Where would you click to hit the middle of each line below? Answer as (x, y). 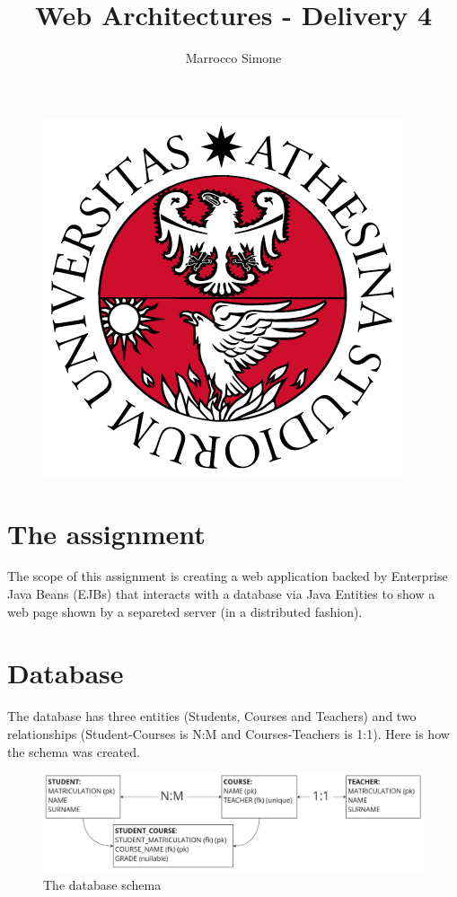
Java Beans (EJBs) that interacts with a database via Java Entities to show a (221, 594)
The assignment (106, 533)
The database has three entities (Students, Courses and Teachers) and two (212, 716)
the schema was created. (74, 751)
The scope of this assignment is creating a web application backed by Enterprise (228, 576)
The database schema (102, 885)
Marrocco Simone (233, 58)
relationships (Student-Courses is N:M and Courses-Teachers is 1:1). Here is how (228, 733)
